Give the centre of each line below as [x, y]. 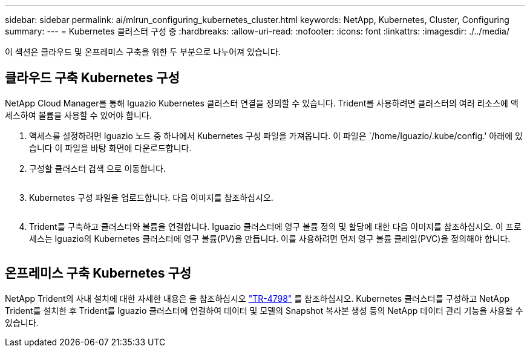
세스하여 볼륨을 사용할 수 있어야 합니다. [78, 115]
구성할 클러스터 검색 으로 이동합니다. [97, 168]
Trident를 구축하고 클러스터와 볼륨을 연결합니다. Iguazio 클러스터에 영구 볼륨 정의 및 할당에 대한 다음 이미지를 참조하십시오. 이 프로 [275, 226]
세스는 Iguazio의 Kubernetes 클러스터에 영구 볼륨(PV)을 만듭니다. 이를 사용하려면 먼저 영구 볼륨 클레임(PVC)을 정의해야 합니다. [270, 238]
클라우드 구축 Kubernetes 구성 [92, 78]
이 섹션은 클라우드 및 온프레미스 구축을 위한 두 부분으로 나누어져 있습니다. [143, 52]
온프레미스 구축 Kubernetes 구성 [98, 273]
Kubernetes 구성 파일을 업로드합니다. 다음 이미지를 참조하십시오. [151, 197]
